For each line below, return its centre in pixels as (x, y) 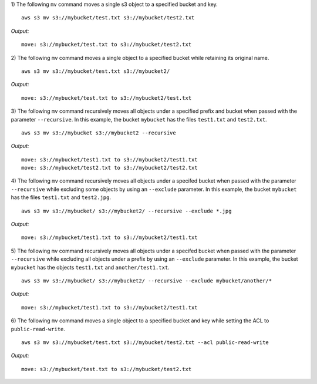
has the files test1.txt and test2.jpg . (61, 197)
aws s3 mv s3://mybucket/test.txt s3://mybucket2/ (96, 71)
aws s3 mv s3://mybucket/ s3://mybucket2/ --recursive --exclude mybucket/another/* (147, 281)
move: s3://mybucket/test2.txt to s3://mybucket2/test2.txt (109, 168)
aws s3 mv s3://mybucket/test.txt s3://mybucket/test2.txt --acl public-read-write (145, 342)
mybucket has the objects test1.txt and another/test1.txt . (90, 267)
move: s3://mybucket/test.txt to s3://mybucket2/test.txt (107, 98)
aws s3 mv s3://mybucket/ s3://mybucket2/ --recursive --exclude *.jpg (127, 211)
